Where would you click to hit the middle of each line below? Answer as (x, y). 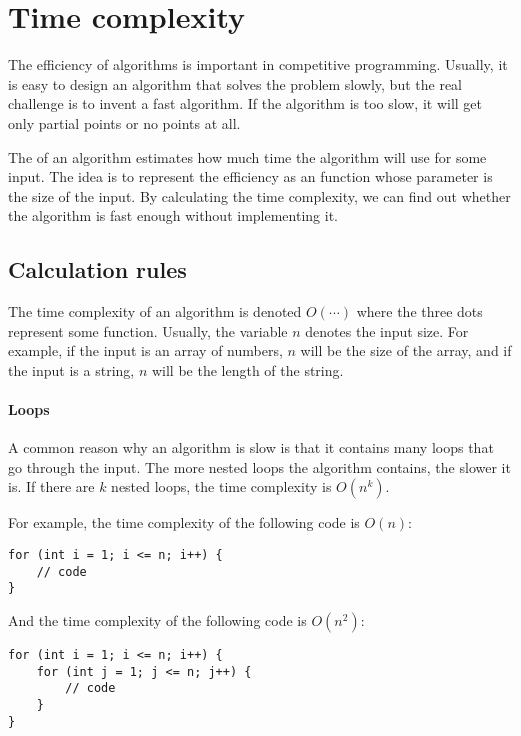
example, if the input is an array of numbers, (145, 350)
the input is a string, (71, 369)
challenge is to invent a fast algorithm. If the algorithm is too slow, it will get (245, 103)
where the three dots (419, 311)
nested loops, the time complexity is (221, 486)
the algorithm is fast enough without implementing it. (173, 215)
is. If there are (51, 486)
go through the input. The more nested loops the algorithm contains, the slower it (259, 466)
